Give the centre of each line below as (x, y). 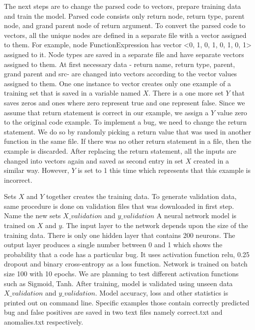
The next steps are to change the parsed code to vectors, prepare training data (123, 6)
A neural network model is (197, 215)
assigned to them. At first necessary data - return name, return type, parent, (120, 64)
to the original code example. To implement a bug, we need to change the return (125, 122)
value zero (232, 112)
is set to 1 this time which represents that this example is (164, 170)
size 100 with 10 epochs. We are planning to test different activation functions (121, 274)
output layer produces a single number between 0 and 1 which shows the (113, 245)
